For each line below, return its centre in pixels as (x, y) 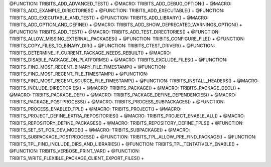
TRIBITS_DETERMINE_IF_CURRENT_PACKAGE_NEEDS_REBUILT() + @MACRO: (90, 53)
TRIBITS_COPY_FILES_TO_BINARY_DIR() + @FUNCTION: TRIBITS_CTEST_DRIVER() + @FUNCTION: (112, 46)
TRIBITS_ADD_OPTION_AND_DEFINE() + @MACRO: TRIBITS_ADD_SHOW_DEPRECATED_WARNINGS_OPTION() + (126, 25)
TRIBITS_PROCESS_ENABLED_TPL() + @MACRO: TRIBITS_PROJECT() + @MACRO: (95, 109)
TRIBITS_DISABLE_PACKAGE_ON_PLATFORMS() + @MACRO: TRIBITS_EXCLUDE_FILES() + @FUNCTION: (118, 60)
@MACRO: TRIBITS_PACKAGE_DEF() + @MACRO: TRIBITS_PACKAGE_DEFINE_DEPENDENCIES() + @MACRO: (123, 95)
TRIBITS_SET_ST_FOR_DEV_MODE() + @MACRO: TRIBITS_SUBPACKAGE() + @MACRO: (100, 130)
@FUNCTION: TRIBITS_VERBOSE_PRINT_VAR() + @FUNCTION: (75, 151)
